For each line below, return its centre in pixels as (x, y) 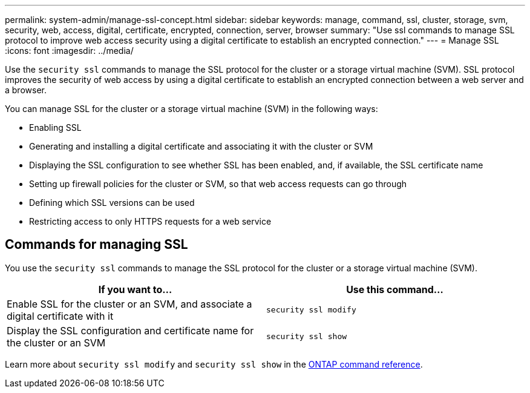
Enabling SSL (55, 127)
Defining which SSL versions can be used (112, 203)
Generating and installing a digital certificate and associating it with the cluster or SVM (201, 146)
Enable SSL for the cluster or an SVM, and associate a (129, 304)
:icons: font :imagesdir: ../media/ (69, 51)
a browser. (26, 90)
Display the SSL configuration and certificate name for (130, 330)
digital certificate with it (60, 316)
